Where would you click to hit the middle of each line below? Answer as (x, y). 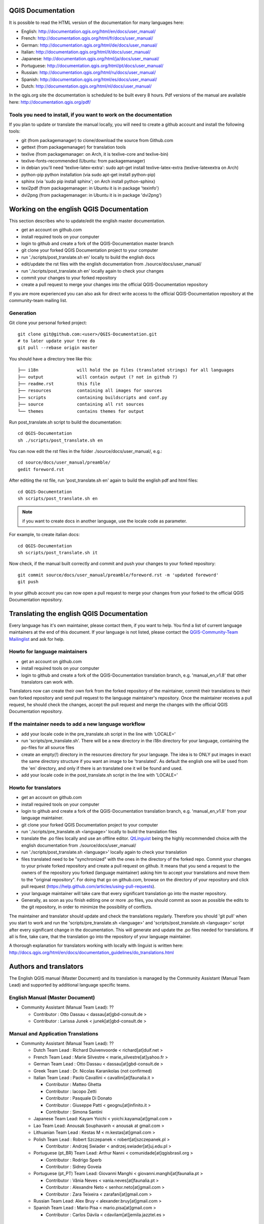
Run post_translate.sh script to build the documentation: (65, 422)
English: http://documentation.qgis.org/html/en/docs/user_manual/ (88, 31)
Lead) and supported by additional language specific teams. (70, 985)
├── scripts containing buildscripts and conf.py (92, 397)
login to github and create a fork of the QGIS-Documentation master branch (97, 243)
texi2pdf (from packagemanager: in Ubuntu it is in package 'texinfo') (90, 188)
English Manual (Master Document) (52, 997)
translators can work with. (47, 682)
